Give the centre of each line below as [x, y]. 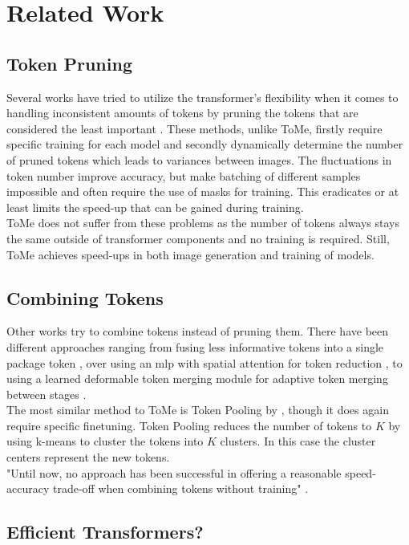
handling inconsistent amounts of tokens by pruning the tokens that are [182, 113]
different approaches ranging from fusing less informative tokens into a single [195, 346]
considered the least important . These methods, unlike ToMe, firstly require [194, 128]
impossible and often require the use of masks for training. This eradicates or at [203, 191]
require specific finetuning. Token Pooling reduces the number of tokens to [189, 425]
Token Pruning [69, 63]
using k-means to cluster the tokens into [105, 441]
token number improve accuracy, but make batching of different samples [184, 175]
